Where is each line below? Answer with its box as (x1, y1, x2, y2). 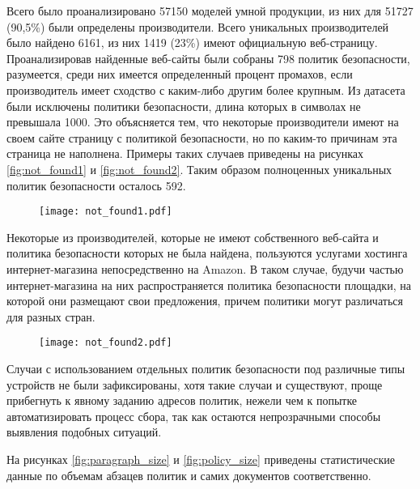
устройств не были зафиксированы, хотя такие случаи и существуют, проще (6, 376, 383, 393)
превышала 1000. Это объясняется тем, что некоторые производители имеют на (6, 113, 399, 130)
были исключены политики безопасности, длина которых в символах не (6, 97, 361, 114)
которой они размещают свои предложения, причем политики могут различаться (6, 292, 403, 309)
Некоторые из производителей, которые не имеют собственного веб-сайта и (6, 228, 379, 245)
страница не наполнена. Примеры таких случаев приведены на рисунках (6, 145, 363, 162)
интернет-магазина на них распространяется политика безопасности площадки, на (6, 276, 411, 293)
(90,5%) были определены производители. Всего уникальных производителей (6, 18, 389, 35)
